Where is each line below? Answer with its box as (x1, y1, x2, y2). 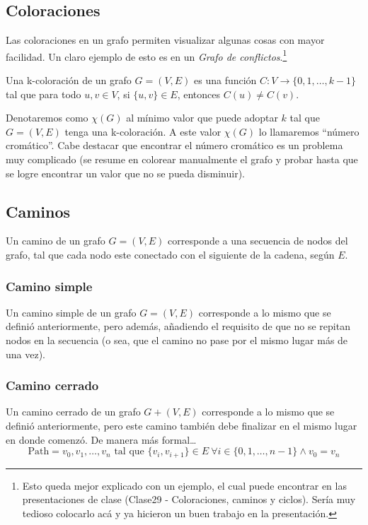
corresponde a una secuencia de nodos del (168, 233, 348, 248)
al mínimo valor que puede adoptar (126, 110, 278, 125)
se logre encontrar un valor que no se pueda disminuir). (6, 165, 245, 180)
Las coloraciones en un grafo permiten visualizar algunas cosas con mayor (6, 33, 325, 47)
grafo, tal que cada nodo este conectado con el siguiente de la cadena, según (6, 247, 335, 261)
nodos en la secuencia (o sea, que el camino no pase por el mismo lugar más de (6, 333, 348, 347)
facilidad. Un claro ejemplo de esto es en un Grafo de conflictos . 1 (6, 47, 287, 64)
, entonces (177, 86, 221, 101)
